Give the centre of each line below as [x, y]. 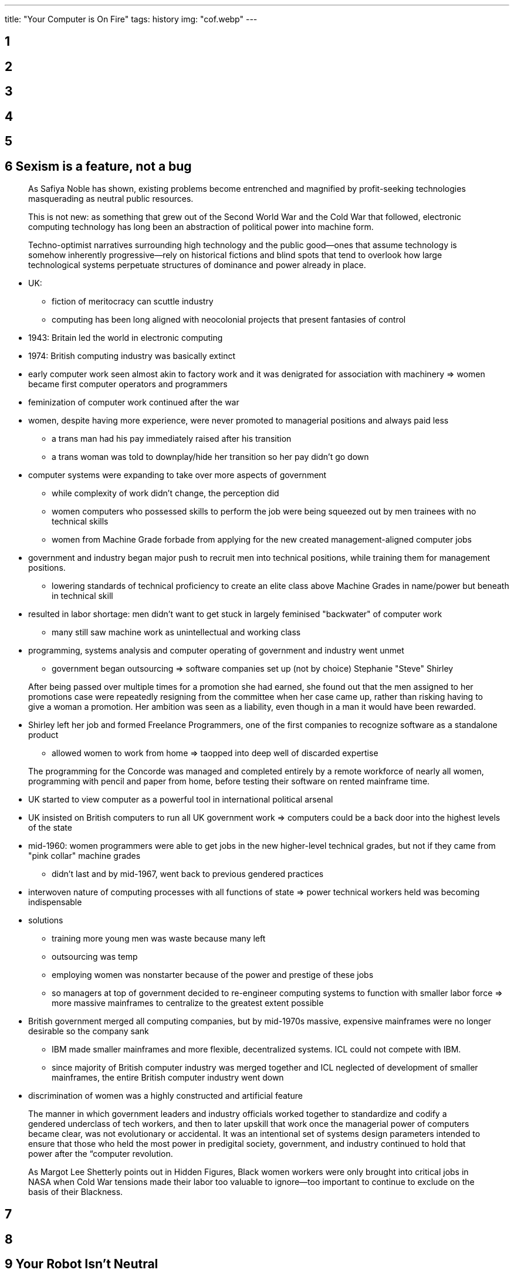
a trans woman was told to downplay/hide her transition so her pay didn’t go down [210, 456]
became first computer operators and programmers [128, 384]
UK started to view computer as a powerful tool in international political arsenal [181, 799]
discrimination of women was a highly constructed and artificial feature [165, 1095]
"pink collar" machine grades [84, 855]
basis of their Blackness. [76, 1191]
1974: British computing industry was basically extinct [132, 356]
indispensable [55, 902]
